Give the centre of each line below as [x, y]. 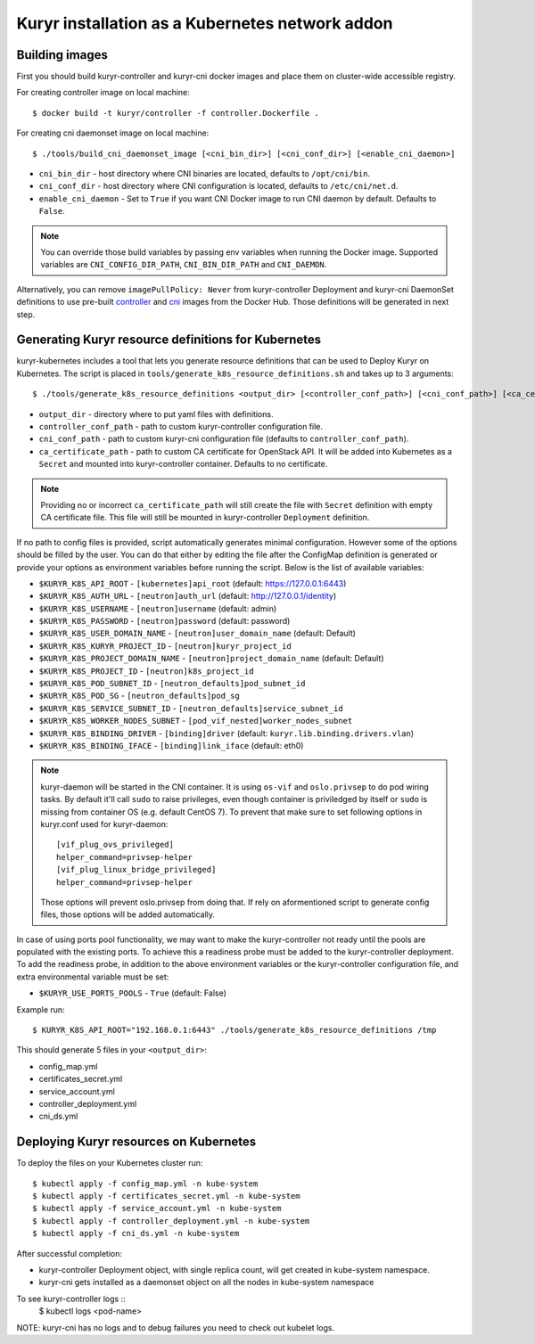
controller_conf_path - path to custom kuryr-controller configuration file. [181, 426]
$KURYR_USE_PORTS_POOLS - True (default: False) [133, 993]
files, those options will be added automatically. [128, 914]
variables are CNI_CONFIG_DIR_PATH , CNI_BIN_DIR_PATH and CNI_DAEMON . [184, 265]
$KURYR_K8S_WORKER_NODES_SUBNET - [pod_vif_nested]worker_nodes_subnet [196, 721]
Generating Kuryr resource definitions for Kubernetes [169, 340]
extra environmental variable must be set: [93, 977]
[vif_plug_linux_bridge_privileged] [136, 870]
